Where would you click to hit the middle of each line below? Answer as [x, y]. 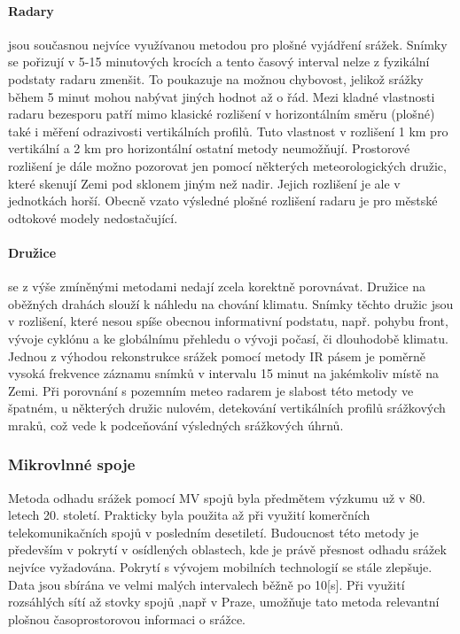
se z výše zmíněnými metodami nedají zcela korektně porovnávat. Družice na [217, 286]
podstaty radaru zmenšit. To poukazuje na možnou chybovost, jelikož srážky [216, 78]
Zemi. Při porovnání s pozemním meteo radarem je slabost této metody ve [211, 390]
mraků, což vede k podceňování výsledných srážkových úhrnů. [176, 425]
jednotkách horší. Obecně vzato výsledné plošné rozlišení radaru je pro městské [223, 201]
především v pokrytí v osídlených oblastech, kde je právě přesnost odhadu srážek [227, 549]
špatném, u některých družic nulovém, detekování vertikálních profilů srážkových [227, 408]
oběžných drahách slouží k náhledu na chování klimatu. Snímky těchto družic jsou [231, 303]
